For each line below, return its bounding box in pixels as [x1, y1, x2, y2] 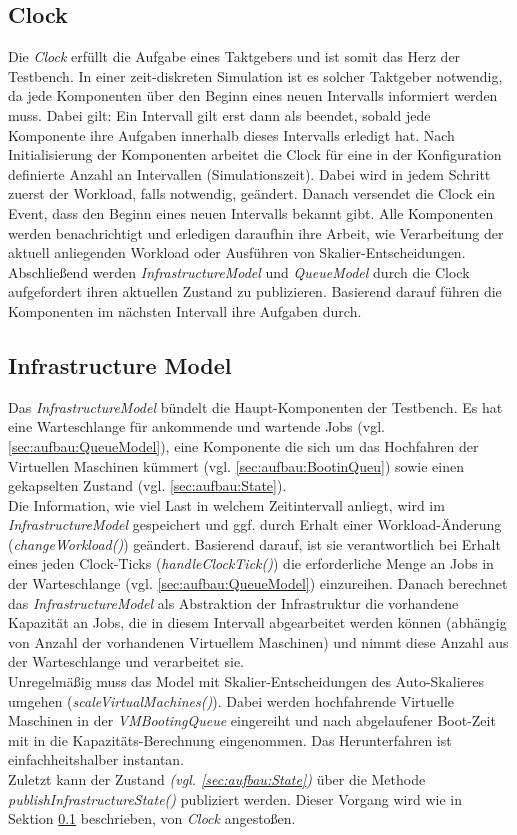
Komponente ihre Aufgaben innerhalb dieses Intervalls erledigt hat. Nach [8, 124, 455, 145]
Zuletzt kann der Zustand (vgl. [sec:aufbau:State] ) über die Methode [8, 769, 426, 789]
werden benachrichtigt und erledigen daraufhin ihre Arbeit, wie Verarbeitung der [8, 222, 504, 243]
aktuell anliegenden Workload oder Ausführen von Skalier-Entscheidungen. [8, 242, 466, 263]
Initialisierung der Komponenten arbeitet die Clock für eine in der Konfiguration [8, 144, 502, 165]
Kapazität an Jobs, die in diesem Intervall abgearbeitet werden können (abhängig [8, 612, 507, 633]
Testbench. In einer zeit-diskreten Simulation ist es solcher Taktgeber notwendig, [8, 65, 503, 86]
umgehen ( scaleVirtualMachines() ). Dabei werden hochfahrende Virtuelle [8, 690, 455, 711]
